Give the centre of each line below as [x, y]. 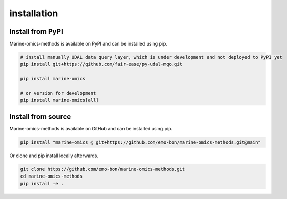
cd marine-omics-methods [52, 176]
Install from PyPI [36, 31]
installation [34, 13]
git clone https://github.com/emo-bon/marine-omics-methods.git [103, 169]
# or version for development [58, 93]
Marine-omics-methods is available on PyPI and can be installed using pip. [88, 44]
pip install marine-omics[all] [60, 100]
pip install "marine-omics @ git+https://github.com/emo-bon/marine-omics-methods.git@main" [140, 142]
